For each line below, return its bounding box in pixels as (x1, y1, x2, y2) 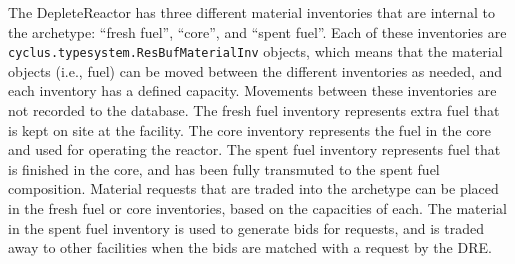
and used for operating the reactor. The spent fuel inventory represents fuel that (8, 139, 501, 160)
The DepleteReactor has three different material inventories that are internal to (8, 2, 495, 22)
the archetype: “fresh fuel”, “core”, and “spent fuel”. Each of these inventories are (8, 21, 507, 42)
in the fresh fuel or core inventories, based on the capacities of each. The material (8, 198, 508, 218)
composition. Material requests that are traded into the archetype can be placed (8, 178, 499, 199)
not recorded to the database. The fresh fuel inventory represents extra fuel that (8, 100, 500, 121)
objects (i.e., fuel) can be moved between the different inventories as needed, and (8, 60, 503, 81)
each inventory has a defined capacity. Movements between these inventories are (8, 80, 497, 101)
